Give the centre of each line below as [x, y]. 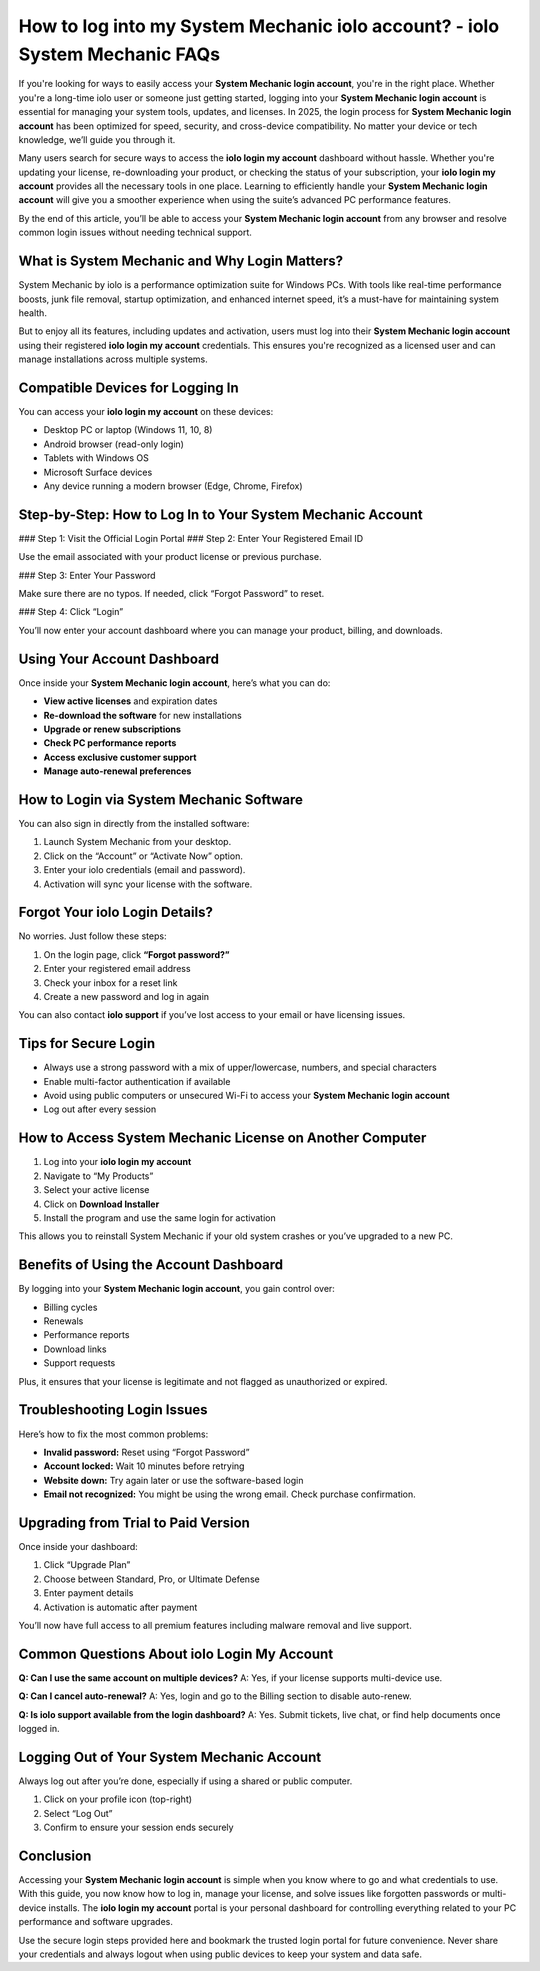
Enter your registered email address [117, 969]
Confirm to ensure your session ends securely [138, 1827]
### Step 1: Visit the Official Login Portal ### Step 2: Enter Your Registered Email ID [191, 538]
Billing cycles [70, 1307]
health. [32, 312]
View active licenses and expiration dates [130, 701]
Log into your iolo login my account [117, 1162]
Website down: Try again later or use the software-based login [173, 1480]
